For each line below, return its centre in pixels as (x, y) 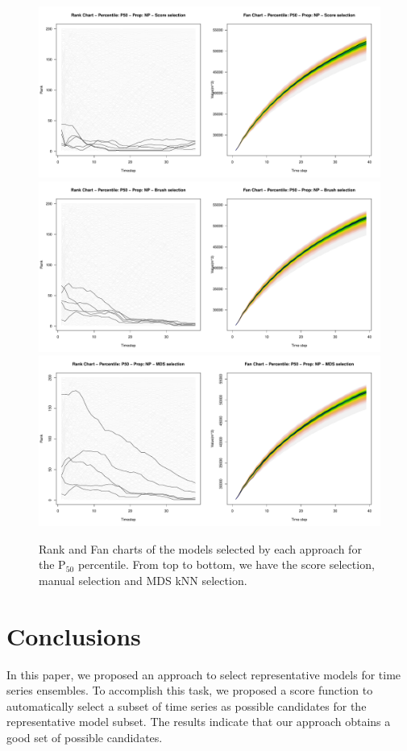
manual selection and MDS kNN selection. (143, 580)
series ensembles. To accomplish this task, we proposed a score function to (190, 690)
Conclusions (74, 635)
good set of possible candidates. (85, 738)
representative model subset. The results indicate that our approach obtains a (199, 722)
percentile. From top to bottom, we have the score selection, (226, 564)
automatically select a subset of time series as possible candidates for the (187, 705)
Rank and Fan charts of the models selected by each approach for (200, 548)
